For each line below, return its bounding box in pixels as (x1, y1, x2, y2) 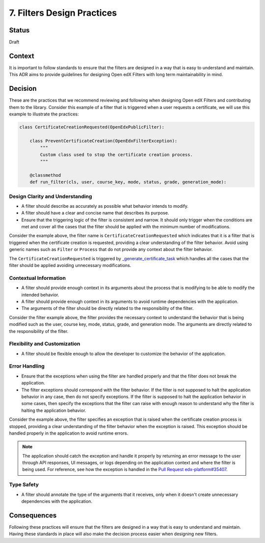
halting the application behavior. (21, 407, 86, 413)
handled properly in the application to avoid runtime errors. (9, 430, 129, 436)
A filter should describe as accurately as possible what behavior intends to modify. (21, 203, 189, 209)
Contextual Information (9, 274, 66, 281)
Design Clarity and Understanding (9, 193, 92, 200)
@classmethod (29, 172, 61, 178)
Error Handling (9, 363, 45, 370)
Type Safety (9, 481, 39, 488)
